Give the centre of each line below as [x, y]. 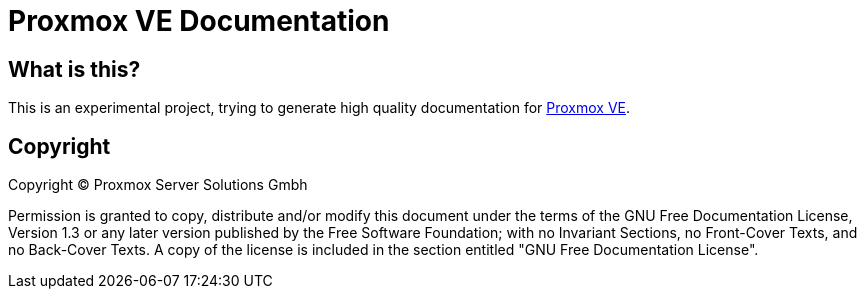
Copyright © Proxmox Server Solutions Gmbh [158, 185]
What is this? [74, 69]
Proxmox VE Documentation [199, 21]
